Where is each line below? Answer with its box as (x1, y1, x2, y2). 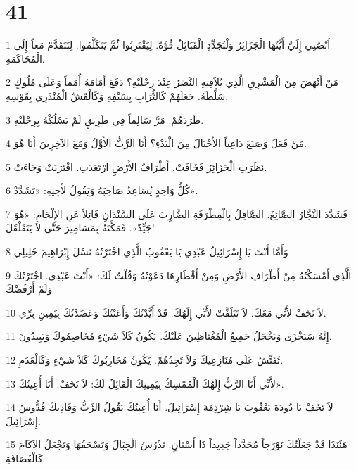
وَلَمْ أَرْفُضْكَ (6, 281, 53, 296)
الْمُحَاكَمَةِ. (6, 51, 45, 65)
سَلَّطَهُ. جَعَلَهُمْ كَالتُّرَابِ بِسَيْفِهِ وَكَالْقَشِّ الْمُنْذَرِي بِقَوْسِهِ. (6, 88, 229, 103)
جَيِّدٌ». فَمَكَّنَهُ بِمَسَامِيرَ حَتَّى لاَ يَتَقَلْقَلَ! (6, 220, 155, 235)
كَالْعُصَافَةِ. (6, 451, 46, 465)
